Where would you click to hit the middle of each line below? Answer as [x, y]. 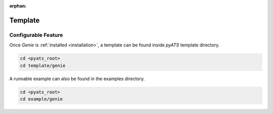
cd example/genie [41, 99]
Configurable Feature [36, 35]
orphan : [18, 6]
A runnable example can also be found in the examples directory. [77, 79]
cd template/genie [43, 65]
